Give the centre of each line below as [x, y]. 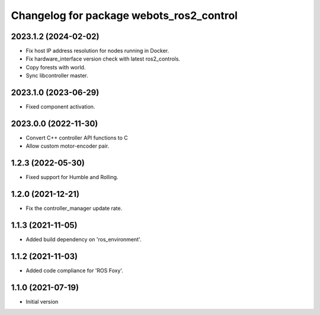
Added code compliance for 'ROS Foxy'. [75, 271]
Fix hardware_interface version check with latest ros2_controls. [103, 59]
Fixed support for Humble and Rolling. [72, 177]
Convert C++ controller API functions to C [77, 138]
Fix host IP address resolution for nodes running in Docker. [97, 51]
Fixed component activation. [60, 107]
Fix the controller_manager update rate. [74, 208]
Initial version [42, 301]
